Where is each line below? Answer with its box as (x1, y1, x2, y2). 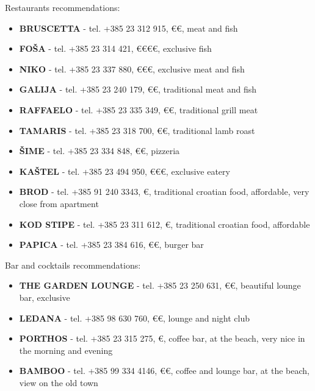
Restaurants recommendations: (5, 1, 120, 13)
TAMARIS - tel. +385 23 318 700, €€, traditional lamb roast (19, 124, 255, 136)
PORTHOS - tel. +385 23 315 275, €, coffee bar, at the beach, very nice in (19, 332, 305, 345)
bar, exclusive (19, 291, 70, 303)
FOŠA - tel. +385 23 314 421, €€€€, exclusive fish (19, 42, 212, 55)
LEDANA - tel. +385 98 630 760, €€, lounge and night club (19, 311, 250, 324)
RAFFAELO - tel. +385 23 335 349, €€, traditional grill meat (19, 103, 258, 116)
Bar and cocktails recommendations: (5, 258, 141, 271)
